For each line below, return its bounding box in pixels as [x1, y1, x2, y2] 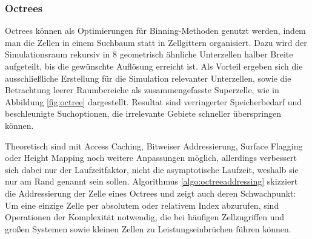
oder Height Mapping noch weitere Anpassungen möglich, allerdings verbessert [5, 151, 297, 164]
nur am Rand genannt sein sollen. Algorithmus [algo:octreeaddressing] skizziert [5, 175, 298, 188]
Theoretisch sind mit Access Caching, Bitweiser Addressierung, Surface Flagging [5, 139, 303, 152]
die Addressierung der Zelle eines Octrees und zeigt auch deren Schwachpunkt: [5, 186, 296, 199]
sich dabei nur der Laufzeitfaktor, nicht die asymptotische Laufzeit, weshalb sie [5, 163, 299, 175]
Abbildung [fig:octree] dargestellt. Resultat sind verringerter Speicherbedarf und [5, 95, 302, 108]
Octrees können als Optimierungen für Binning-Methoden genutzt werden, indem [5, 24, 306, 37]
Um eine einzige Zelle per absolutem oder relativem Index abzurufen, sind [5, 198, 279, 211]
